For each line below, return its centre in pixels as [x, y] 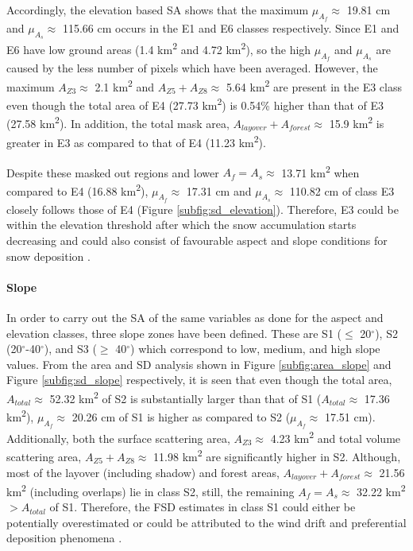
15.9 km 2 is [357, 122]
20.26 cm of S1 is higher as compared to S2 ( [181, 416]
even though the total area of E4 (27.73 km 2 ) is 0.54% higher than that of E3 [195, 104]
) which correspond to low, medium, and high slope [255, 349]
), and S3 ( [70, 349]
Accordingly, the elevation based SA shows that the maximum [158, 10]
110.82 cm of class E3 [342, 190]
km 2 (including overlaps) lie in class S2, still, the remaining [151, 490]
